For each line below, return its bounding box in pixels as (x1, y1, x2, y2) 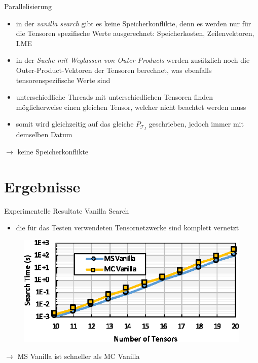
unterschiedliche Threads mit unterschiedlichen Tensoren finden (16, 92, 213, 102)
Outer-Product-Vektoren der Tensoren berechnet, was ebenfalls (16, 64, 212, 75)
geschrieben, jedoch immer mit (149, 118, 244, 129)
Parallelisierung (4, 1, 52, 11)
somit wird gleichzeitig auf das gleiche (16, 118, 134, 129)
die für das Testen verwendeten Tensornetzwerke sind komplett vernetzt (16, 222, 239, 233)
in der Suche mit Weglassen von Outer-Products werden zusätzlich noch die (16, 55, 250, 65)
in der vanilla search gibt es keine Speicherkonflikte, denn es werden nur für (16, 18, 251, 28)
